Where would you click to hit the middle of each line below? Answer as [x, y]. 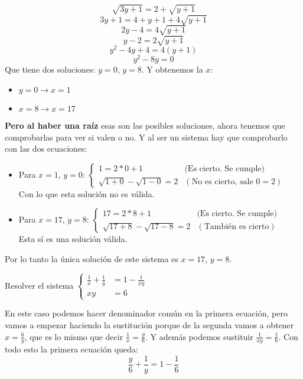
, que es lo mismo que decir [74, 336]
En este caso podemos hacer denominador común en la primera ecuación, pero [146, 313]
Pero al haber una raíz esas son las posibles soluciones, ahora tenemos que [145, 125]
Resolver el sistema [39, 285]
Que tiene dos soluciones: [50, 69]
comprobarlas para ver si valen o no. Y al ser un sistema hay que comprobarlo [146, 137]
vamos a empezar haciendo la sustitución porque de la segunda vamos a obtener [149, 325]
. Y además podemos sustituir [199, 336]
